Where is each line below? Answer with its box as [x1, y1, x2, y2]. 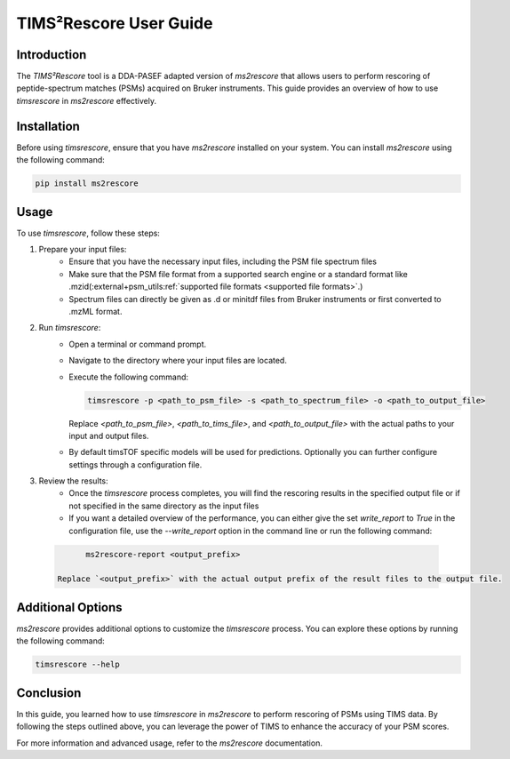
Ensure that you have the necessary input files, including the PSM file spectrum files [68, 256, 378, 267]
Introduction [16, 47, 87, 62]
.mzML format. [68, 306, 123, 316]
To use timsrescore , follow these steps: [16, 228, 160, 238]
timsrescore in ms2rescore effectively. [16, 95, 157, 106]
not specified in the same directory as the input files [68, 500, 259, 511]
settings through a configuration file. [68, 459, 203, 470]
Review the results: [38, 475, 108, 486]
